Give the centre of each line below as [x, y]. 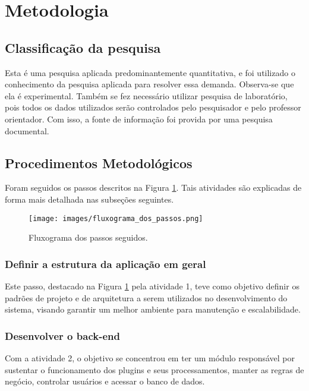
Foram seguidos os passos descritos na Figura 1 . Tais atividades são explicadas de [153, 187]
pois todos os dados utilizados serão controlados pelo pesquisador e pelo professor [153, 107]
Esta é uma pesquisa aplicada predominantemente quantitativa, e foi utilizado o [150, 72]
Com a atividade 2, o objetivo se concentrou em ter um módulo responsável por [150, 358]
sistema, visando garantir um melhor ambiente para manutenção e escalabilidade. [153, 309]
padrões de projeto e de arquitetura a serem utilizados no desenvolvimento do [146, 297]
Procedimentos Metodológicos [99, 163]
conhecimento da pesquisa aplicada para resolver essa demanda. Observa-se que [149, 84]
